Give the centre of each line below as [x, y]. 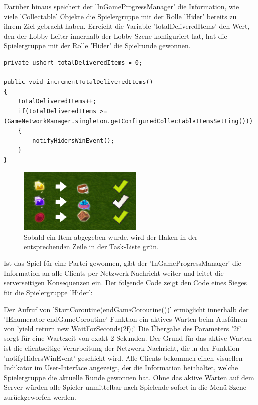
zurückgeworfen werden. [40, 396]
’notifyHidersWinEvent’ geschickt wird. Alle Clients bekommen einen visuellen [123, 358]
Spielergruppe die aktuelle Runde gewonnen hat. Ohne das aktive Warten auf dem [129, 377]
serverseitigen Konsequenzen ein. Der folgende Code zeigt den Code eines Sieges [126, 283]
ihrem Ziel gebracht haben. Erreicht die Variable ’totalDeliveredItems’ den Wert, [127, 26]
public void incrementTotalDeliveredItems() [79, 82]
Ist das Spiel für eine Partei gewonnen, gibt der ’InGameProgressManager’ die [123, 263]
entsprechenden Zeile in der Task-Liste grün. [91, 246]
